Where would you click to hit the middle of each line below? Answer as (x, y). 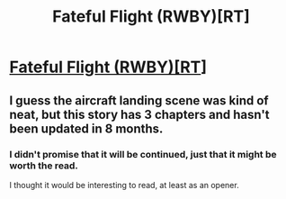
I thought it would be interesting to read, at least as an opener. (125, 185)
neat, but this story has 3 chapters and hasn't (139, 114)
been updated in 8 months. (86, 128)
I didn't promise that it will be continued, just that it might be (143, 154)
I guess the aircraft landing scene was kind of (139, 100)
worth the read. (44, 166)
